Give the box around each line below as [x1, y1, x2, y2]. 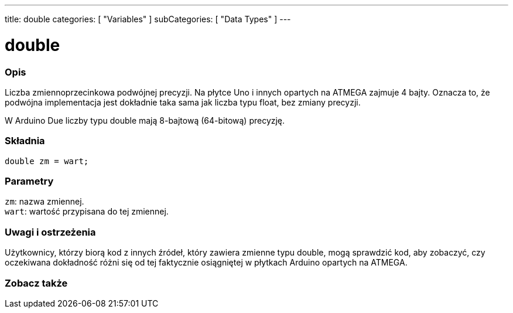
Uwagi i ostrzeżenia [5, 226, 96, 238]
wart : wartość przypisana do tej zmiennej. [5, 206, 169, 217]
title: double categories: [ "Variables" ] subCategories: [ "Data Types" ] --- [5, 14, 291, 24]
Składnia [5, 135, 45, 147]
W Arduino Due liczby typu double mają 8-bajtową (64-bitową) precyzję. [5, 115, 285, 125]
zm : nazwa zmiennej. [5, 196, 84, 207]
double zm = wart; [5, 156, 89, 166]
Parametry [5, 175, 54, 187]
